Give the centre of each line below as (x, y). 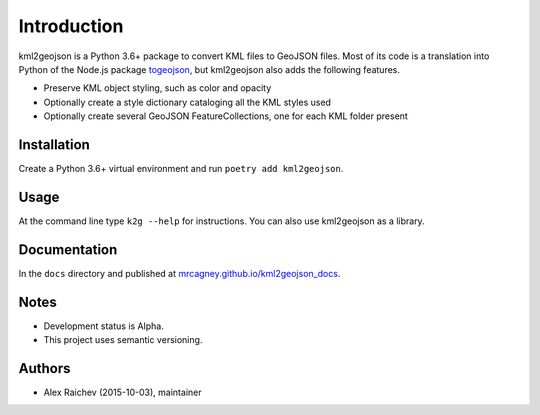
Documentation (68, 249)
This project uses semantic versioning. (123, 340)
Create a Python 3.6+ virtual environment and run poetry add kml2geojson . (181, 169)
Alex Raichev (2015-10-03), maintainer (122, 392)
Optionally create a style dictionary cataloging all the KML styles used (187, 102)
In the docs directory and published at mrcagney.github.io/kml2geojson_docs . (179, 273)
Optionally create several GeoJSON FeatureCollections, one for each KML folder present (226, 116)
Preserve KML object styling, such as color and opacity (157, 88)
